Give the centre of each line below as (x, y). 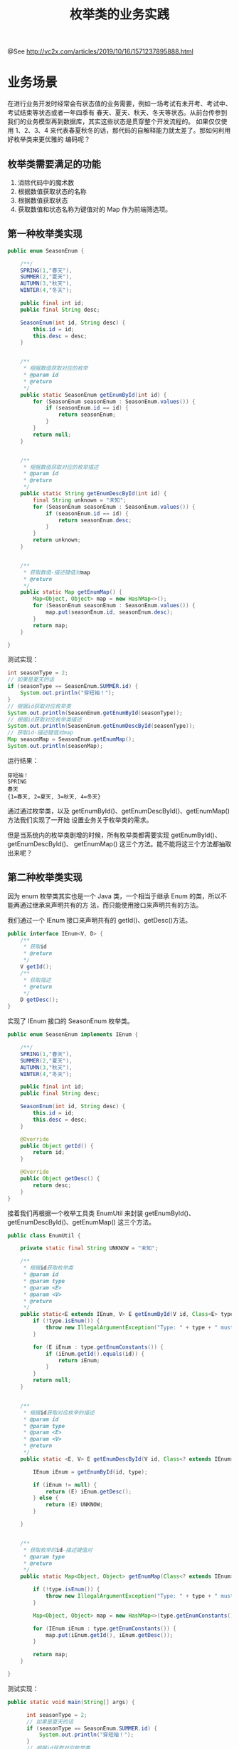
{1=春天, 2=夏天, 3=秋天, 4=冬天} (54, 796)
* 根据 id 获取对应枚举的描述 (59, 1413)
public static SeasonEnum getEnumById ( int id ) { (94, 395)
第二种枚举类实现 (45, 877)
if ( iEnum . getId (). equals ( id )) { (95, 1354)
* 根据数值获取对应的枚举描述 (61, 467)
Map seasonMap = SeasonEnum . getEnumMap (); (71, 739)
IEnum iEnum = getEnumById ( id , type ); (90, 1472)
